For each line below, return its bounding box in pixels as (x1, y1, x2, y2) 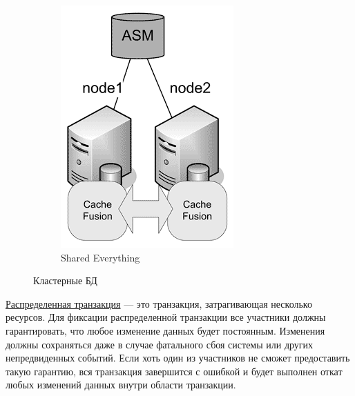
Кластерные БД (33, 273, 97, 288)
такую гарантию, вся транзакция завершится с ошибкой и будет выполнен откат (6, 364, 343, 378)
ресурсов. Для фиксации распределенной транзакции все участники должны (6, 310, 326, 324)
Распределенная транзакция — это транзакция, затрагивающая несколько (6, 296, 312, 310)
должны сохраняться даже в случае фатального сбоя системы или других (6, 337, 314, 351)
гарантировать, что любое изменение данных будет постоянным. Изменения (6, 323, 325, 337)
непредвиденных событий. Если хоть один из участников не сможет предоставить (6, 350, 350, 365)
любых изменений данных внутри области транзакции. (6, 377, 236, 392)
